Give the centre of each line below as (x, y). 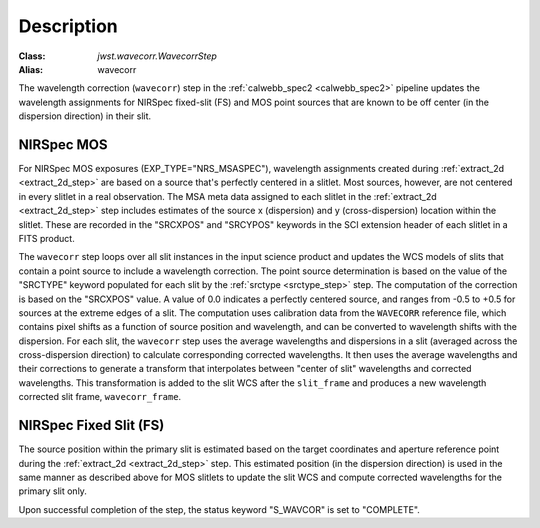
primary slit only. (52, 491)
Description (68, 26)
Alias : (31, 69)
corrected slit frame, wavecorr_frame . (100, 397)
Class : (32, 56)
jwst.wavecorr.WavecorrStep (157, 56)
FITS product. (46, 238)
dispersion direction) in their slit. (85, 116)
